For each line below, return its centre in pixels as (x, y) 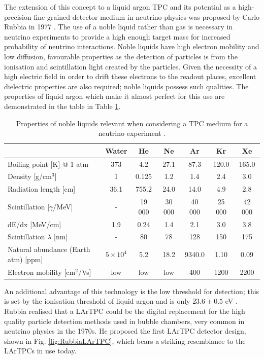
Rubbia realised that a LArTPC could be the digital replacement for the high (125, 311)
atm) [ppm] (25, 259)
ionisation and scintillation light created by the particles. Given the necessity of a (130, 66)
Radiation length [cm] (42, 189)
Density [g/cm (30, 176)
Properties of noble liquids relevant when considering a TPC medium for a (132, 123)
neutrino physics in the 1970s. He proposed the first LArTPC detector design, (125, 331)
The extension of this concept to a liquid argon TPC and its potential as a (120, 7)
